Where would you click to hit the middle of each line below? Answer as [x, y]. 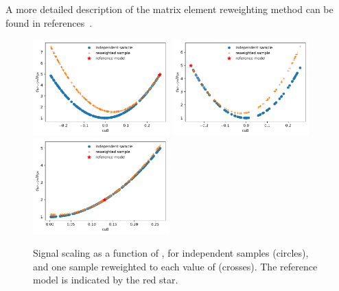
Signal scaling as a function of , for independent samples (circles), [171, 253]
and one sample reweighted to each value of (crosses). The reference [175, 266]
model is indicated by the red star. [106, 280]
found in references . [49, 22]
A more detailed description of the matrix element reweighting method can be [169, 9]
